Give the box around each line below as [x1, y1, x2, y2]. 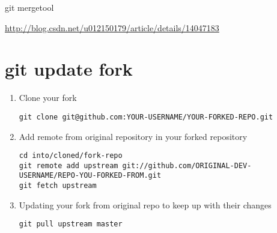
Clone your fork [19, 91, 77, 104]
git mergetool [5, 1, 54, 13]
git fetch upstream [19, 181, 97, 190]
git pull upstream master [19, 220, 123, 229]
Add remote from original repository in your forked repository [19, 130, 248, 142]
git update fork [5, 56, 133, 81]
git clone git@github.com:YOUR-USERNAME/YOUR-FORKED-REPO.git [19, 112, 273, 121]
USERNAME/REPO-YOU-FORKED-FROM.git [19, 171, 162, 180]
